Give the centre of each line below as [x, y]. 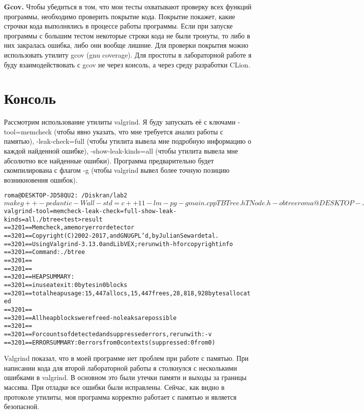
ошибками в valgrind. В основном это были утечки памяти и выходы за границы [125, 377]
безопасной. [22, 406]
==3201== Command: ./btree [45, 252]
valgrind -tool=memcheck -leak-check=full [71, 211]
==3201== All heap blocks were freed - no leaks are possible [90, 318]
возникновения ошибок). [41, 179]
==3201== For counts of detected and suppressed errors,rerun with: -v [108, 334]
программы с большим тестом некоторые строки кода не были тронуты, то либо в [127, 35]
